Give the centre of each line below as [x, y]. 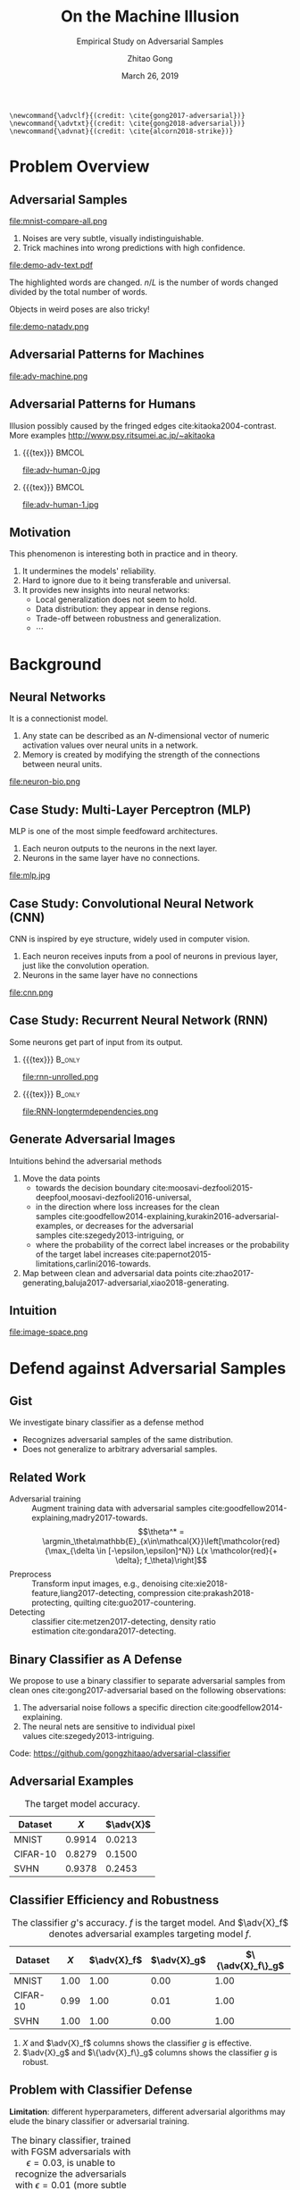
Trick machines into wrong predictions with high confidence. [133, 247]
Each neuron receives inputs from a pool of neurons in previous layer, [150, 956]
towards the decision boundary [93, 1187]
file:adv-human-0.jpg [61, 470]
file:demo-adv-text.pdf [51, 264]
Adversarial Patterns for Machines [107, 355]
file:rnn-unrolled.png [60, 1076]
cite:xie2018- [204, 1584]
